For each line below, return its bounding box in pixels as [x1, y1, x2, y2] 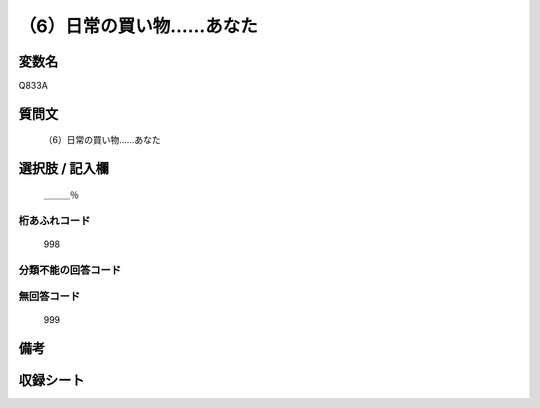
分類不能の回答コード [18, 263, 122, 277]
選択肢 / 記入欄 [18, 160, 110, 177]
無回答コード [18, 290, 81, 304]
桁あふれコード [18, 213, 91, 227]
